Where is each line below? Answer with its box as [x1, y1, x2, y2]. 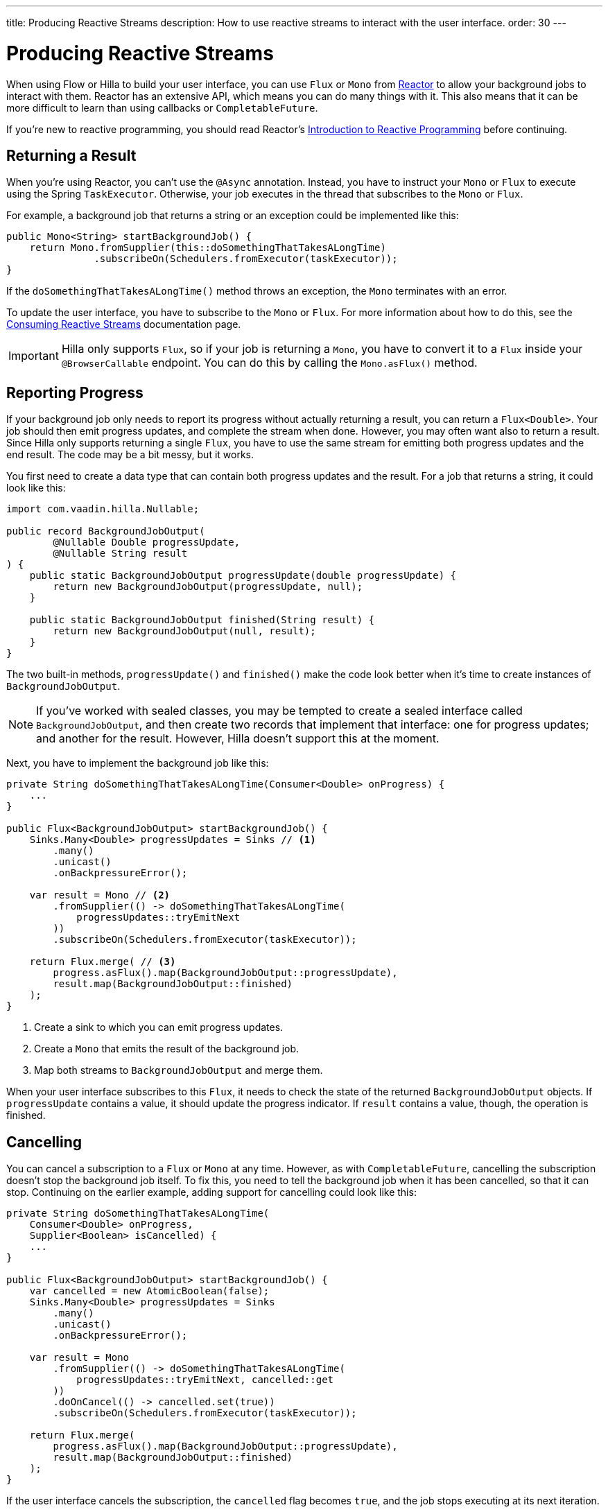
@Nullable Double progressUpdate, [53, 537, 241, 548]
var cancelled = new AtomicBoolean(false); [29, 1285, 270, 1297]
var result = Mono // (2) [29, 889, 171, 901]
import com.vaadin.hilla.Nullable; [6, 503, 200, 515]
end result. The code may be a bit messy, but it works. [6, 449, 254, 461]
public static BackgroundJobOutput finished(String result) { [29, 614, 375, 626]
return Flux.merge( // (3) [29, 956, 176, 968]
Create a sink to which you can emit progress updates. [34, 1021, 284, 1034]
